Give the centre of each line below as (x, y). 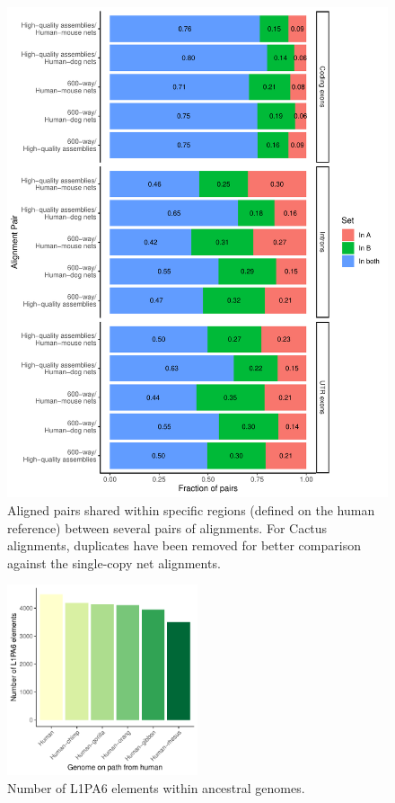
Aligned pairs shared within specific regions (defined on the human (191, 510)
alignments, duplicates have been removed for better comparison (184, 545)
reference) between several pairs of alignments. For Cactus (167, 527)
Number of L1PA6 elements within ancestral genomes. (156, 788)
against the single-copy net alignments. (114, 562)
